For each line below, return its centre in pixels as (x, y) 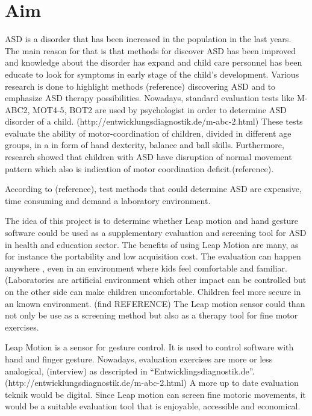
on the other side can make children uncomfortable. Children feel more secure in (153, 291)
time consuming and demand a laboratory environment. (108, 200)
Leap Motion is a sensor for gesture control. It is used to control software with (149, 347)
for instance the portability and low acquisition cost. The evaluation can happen (153, 256)
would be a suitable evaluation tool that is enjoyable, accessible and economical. (153, 406)
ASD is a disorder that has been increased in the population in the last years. (148, 39)
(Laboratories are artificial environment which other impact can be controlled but (156, 280)
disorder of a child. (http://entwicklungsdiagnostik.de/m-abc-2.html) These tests (154, 121)
